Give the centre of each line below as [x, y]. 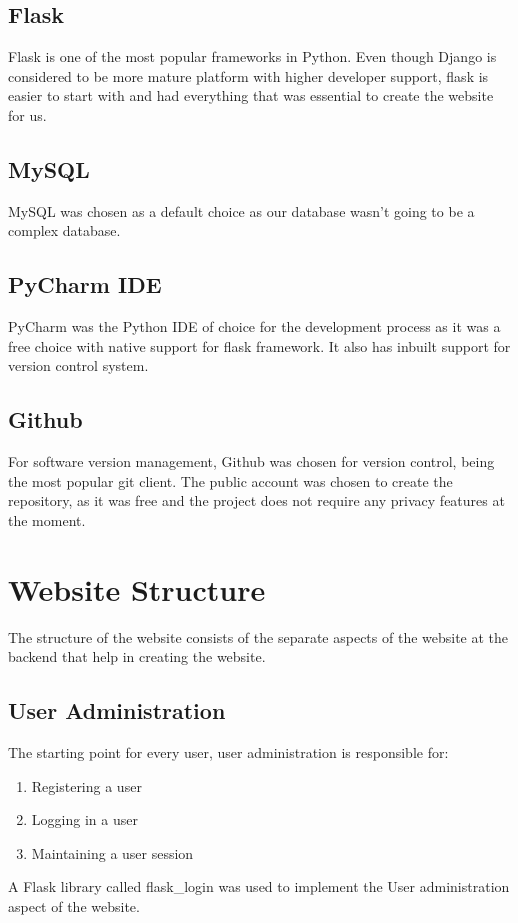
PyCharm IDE [85, 284]
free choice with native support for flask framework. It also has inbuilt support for [259, 345]
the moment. [47, 519]
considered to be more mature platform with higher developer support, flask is [248, 75]
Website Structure [137, 588]
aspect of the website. [74, 906]
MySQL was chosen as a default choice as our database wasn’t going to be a [241, 210]
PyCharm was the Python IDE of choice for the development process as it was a [254, 326]
